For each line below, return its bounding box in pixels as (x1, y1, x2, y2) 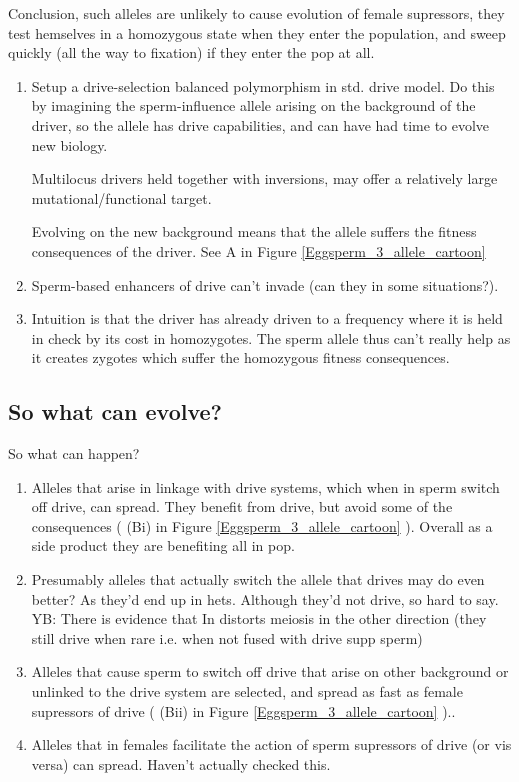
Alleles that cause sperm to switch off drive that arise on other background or (31, 661, 509, 682)
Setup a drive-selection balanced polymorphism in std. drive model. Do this (31, 75, 495, 96)
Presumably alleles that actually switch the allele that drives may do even (31, 569, 485, 590)
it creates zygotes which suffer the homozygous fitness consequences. (31, 347, 450, 368)
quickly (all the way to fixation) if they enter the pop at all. (8, 42, 375, 63)
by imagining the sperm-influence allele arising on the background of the (31, 95, 476, 116)
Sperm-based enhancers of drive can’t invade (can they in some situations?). (31, 274, 499, 295)
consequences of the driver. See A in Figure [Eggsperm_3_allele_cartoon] (31, 240, 486, 261)
